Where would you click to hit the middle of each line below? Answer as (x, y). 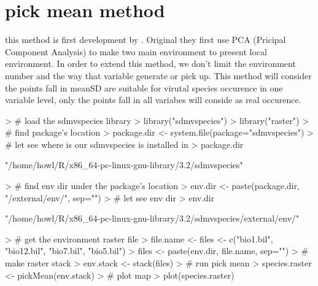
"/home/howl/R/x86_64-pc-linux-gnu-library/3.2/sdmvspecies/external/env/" (152, 218)
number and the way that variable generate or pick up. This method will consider (158, 75)
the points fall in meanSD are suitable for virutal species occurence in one (144, 87)
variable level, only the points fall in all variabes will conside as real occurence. (153, 100)
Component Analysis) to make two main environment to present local (136, 51)
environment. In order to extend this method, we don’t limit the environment (150, 64)
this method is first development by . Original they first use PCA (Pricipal (145, 40)
